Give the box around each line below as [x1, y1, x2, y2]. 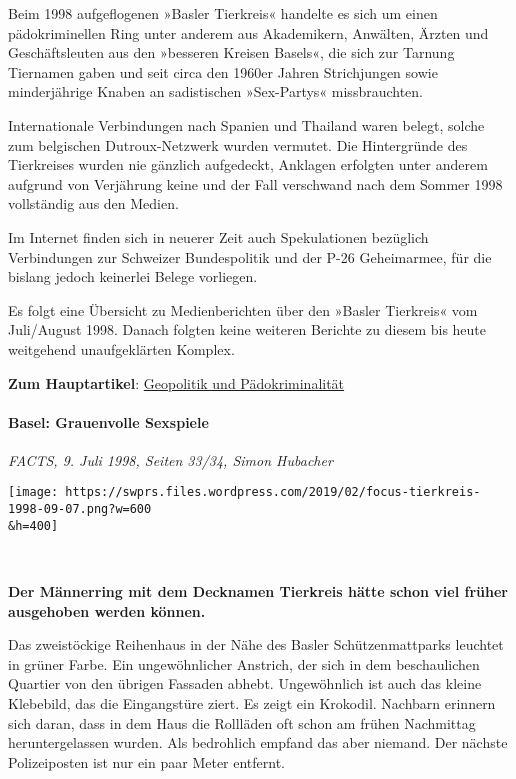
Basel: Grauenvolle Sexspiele [8, 411, 209, 432]
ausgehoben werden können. [8, 600, 206, 621]
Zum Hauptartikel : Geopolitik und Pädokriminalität [8, 372, 345, 393]
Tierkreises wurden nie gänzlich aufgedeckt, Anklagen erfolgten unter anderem [8, 154, 488, 175]
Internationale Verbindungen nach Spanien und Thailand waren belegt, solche [8, 114, 485, 135]
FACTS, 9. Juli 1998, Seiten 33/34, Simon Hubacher [8, 449, 333, 470]
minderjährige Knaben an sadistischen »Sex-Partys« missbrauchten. [8, 81, 424, 102]
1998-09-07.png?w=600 [8, 502, 152, 517]
